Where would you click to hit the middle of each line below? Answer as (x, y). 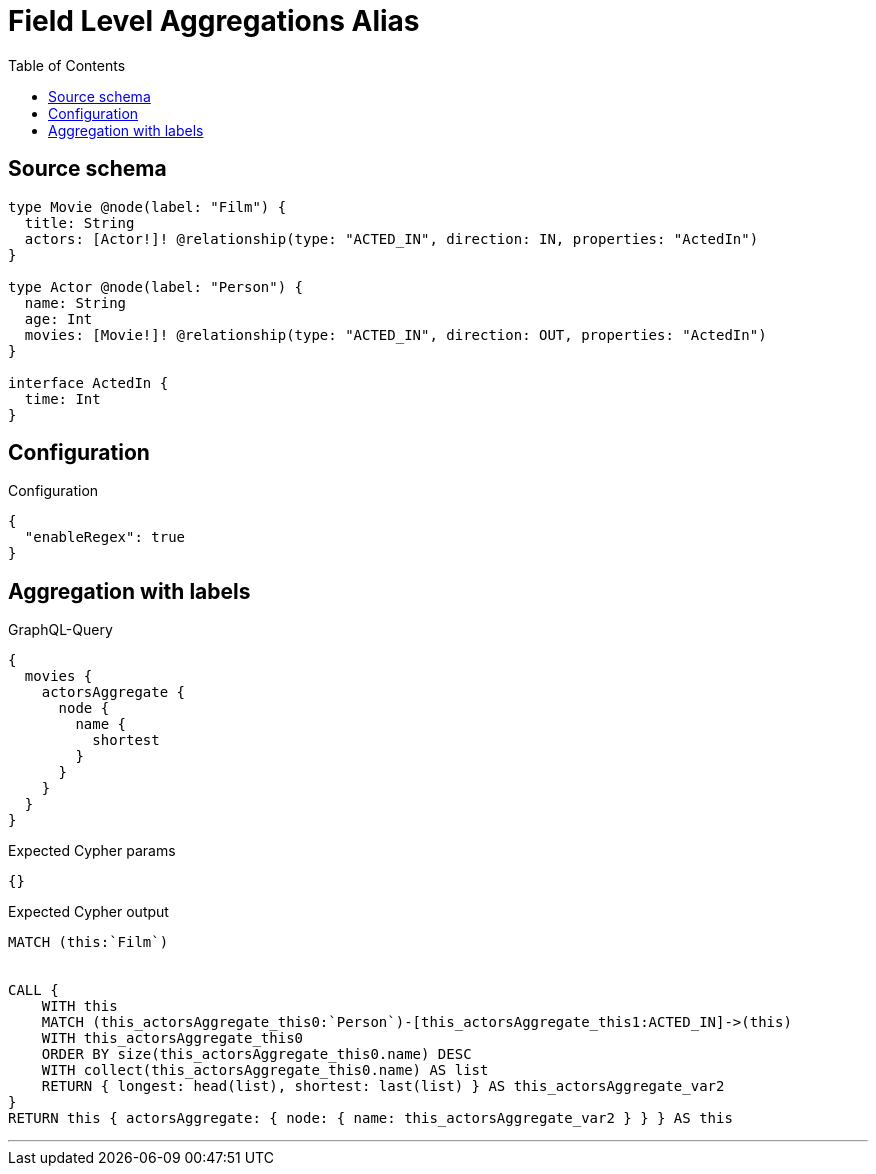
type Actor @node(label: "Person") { (156, 286)
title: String (79, 222)
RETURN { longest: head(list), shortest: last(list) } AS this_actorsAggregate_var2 (383, 1086)
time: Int (62, 398)
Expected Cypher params (92, 851)
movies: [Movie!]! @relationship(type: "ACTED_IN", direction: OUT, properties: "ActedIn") (395, 334)
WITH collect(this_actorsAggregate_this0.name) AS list (265, 1070)
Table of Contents (67, 65)
